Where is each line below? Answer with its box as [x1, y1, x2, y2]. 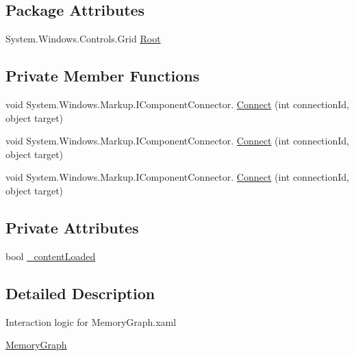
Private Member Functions [5, 65, 200, 86]
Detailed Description [5, 282, 155, 303]
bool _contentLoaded [5, 249, 96, 263]
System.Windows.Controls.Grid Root [5, 31, 161, 46]
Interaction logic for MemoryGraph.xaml [5, 314, 177, 329]
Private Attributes [5, 216, 139, 238]
